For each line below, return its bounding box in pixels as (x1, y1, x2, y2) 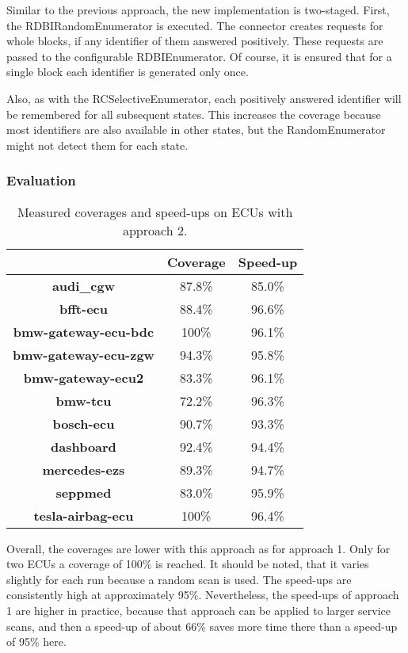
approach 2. (122, 220, 188, 239)
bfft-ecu (59, 299, 108, 318)
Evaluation (6, 170, 76, 190)
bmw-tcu (55, 391, 112, 410)
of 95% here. (6, 633, 67, 650)
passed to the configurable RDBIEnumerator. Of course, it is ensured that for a (6, 48, 392, 64)
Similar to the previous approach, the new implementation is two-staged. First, (6, 2, 390, 17)
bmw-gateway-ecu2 (23, 368, 144, 387)
